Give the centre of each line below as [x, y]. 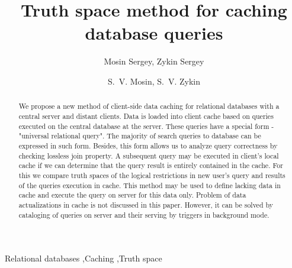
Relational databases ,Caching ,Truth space [84, 258]
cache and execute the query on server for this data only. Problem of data [132, 195]
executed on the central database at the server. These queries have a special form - [146, 126]
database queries [154, 33]
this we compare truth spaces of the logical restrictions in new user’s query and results [152, 175]
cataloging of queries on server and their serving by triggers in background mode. [144, 214]
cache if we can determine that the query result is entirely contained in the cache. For [151, 165]
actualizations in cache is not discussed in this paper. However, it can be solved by [146, 204]
